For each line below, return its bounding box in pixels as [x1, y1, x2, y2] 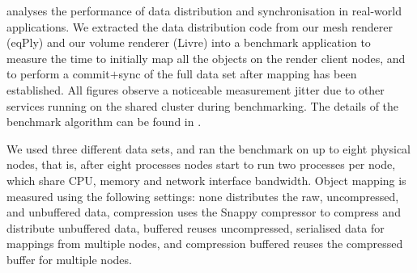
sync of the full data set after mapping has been [118, 65, 357, 82]
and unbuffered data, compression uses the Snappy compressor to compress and [6, 204, 401, 220]
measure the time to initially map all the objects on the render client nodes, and [6, 49, 406, 66]
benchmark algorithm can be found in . [6, 113, 202, 130]
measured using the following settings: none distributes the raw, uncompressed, [6, 187, 399, 204]
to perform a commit [6, 65, 110, 82]
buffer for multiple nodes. [6, 250, 132, 267]
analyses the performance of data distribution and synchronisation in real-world [6, 2, 402, 19]
